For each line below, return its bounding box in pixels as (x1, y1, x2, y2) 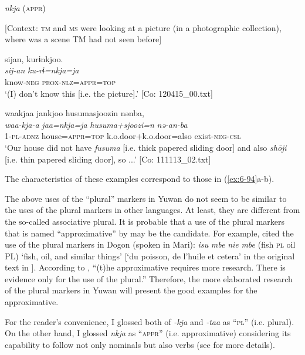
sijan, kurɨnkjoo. (5, 52, 63, 65)
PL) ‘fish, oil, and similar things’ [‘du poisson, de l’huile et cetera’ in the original (5, 249, 295, 262)
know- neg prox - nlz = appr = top (5, 75, 116, 87)
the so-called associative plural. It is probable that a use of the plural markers (5, 215, 285, 227)
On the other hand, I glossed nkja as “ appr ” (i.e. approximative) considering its (5, 327, 291, 339)
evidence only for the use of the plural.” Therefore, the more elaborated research (5, 272, 293, 285)
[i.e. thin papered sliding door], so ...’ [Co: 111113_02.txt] (5, 153, 211, 165)
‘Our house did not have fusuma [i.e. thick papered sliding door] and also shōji (5, 141, 287, 153)
